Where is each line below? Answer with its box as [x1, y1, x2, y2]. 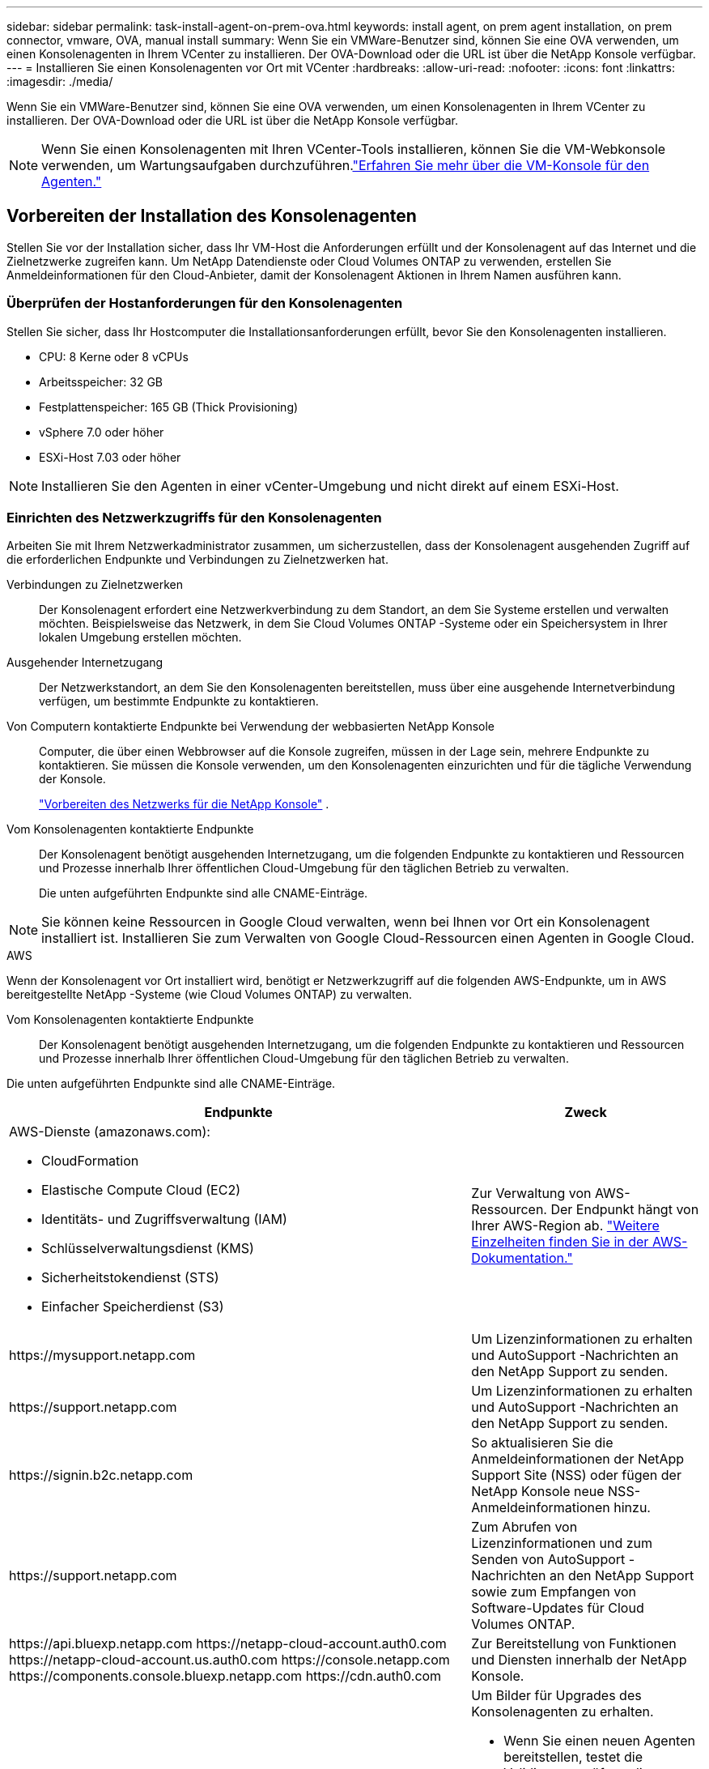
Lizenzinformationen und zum [471, 1535, 653, 1552]
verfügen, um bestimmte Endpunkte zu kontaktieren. [39, 694, 319, 709]
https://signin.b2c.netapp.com [9, 1467, 193, 1484]
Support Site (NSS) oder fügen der [471, 1467, 681, 1484]
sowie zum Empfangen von [471, 1584, 637, 1601]
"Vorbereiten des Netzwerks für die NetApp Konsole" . [39, 797, 329, 812]
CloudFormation [41, 1153, 139, 1170]
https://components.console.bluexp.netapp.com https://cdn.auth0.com [9, 1668, 442, 1685]
